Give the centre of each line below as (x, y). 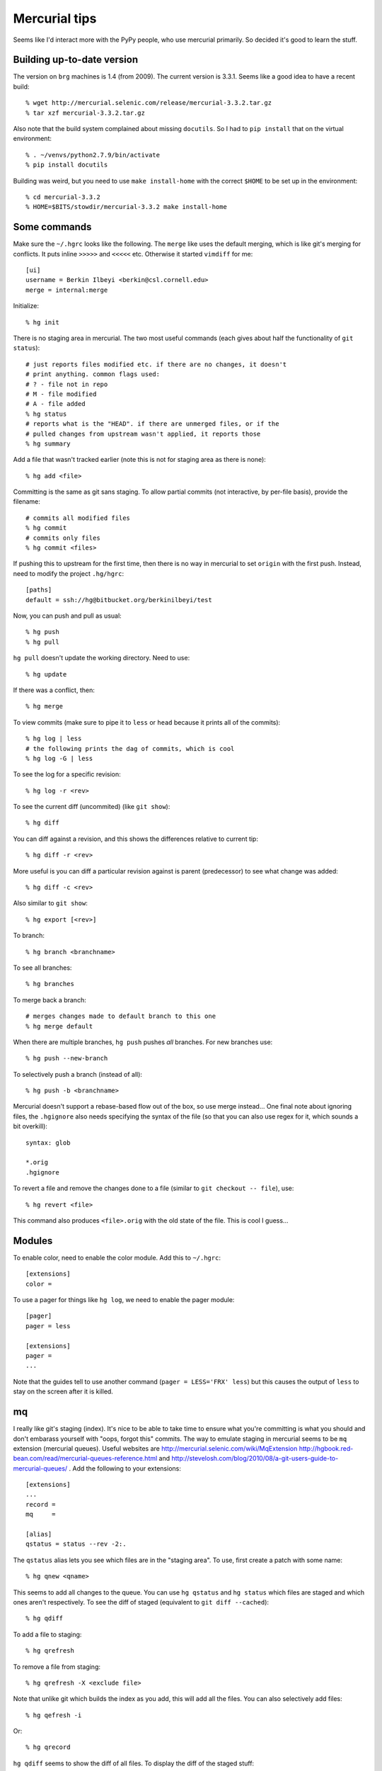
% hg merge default (59, 1026)
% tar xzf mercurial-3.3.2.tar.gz (85, 113)
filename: (27, 502)
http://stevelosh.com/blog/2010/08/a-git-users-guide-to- (255, 1459)
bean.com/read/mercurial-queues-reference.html (85, 1459)
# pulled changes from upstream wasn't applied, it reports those (143, 434)
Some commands (52, 227)
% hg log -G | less (59, 758)
